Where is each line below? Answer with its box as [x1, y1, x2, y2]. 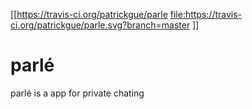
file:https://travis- [169, 9, 243, 20]
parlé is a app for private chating [10, 87, 145, 99]
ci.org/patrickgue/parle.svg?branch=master [10, 19, 191, 31]
